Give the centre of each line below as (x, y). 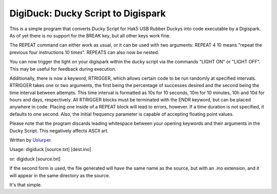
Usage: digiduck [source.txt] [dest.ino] (51, 149)
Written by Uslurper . (31, 140)
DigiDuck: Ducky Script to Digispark (88, 13)
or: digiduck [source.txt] (35, 159)
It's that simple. (26, 185)
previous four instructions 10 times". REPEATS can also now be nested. (84, 52)
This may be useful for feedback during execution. (63, 69)
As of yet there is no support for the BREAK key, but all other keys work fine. (90, 35)
